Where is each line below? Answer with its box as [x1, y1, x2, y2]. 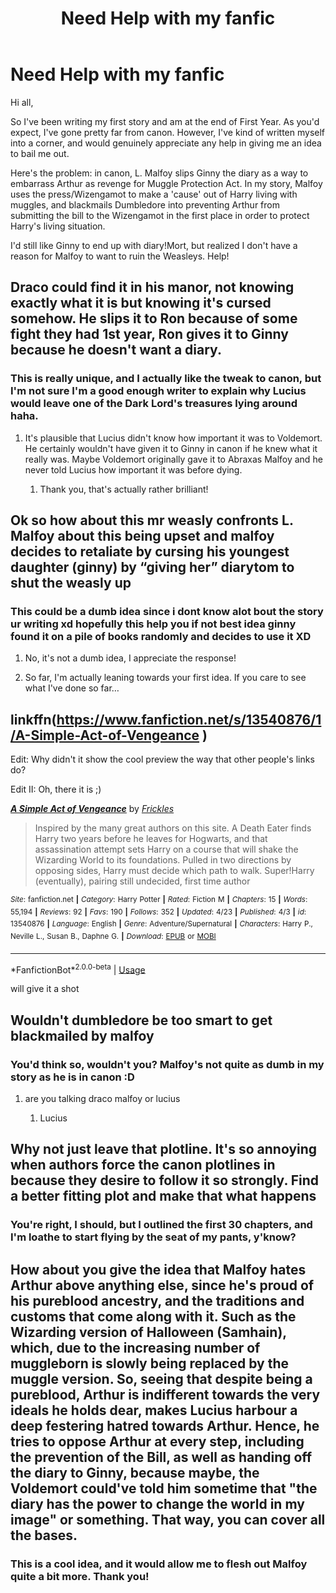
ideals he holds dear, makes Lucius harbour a [10, 1402, 298, 1419]
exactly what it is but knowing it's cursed [10, 295, 272, 312]
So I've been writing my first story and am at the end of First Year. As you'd [10, 115, 320, 127]
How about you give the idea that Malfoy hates [10, 1261, 307, 1278]
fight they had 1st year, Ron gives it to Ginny [10, 326, 289, 343]
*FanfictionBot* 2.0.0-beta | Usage [10, 962, 146, 976]
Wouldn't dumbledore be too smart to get [10, 1012, 273, 1029]
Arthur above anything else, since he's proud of [10, 1277, 315, 1294]
